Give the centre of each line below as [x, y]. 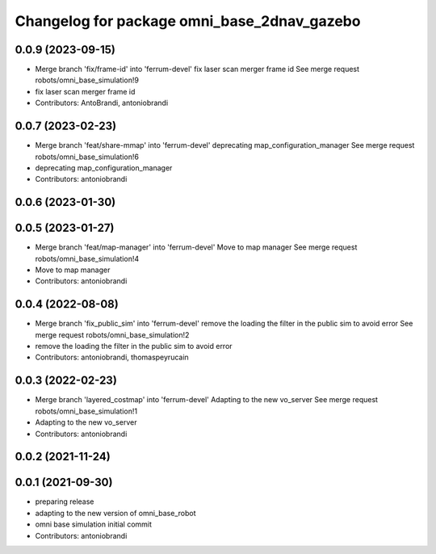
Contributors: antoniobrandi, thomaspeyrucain [112, 357]
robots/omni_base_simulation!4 [87, 258]
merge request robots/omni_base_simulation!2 [112, 334]
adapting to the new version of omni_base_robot [116, 513]
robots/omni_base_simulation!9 [87, 80]
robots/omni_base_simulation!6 [87, 157]
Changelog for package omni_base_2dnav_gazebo [188, 21]
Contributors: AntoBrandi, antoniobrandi [102, 103]
